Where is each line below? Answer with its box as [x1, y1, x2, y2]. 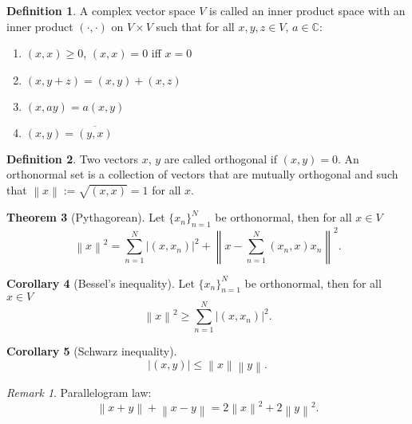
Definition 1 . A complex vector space [6, 2, 196, 18]
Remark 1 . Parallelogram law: [6, 384, 152, 401]
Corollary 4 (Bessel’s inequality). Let [6, 274, 195, 291]
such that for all [156, 18, 235, 34]
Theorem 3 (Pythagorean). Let [6, 209, 165, 226]
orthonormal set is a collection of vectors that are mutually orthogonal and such [6, 166, 398, 183]
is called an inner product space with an [209, 2, 406, 18]
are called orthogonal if [164, 150, 278, 167]
